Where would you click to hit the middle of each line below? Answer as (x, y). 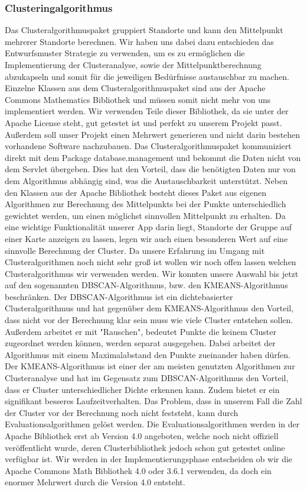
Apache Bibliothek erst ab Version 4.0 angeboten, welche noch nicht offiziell (142, 436)
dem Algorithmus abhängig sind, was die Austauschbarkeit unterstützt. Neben (146, 180)
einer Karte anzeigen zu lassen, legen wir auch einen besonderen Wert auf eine (146, 238)
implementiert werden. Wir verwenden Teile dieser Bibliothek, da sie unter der (147, 111)
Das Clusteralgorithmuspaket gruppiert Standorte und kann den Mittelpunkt (144, 30)
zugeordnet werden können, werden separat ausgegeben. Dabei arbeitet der (140, 343)
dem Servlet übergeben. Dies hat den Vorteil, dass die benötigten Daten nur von (150, 169)
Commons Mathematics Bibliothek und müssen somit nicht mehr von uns (138, 99)
